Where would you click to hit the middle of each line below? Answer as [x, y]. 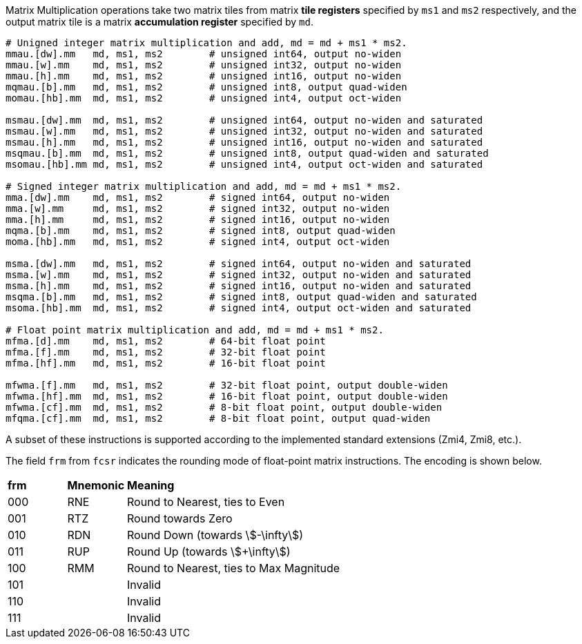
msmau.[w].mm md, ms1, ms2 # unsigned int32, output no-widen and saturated [244, 131]
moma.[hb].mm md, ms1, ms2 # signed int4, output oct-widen [198, 242]
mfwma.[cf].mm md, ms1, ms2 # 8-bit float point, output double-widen [224, 407]
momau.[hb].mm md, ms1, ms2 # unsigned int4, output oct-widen [204, 98]
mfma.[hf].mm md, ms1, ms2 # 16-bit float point [166, 363]
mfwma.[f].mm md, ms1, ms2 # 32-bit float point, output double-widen [227, 385]
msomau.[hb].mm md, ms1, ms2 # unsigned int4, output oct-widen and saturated [244, 164]
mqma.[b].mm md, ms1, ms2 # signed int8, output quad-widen [201, 231]
